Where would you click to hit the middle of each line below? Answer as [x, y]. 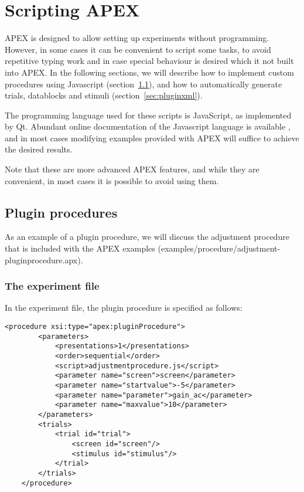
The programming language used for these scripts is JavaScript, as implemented [148, 115]
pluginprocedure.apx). [44, 259]
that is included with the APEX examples [80, 248]
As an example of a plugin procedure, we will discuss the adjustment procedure [147, 237]
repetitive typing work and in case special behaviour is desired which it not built [149, 61]
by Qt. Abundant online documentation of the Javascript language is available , [148, 126]
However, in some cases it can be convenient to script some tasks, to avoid [138, 49]
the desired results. [39, 149]
